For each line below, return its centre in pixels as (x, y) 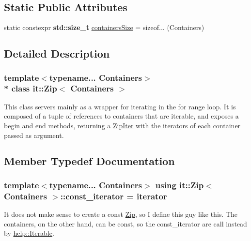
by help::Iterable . (29, 233)
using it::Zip (180, 185)
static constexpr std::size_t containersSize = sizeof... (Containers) (104, 27)
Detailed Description (57, 53)
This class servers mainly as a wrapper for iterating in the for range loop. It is (120, 106)
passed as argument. (34, 135)
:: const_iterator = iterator (114, 196)
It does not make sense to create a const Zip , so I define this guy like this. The (121, 214)
